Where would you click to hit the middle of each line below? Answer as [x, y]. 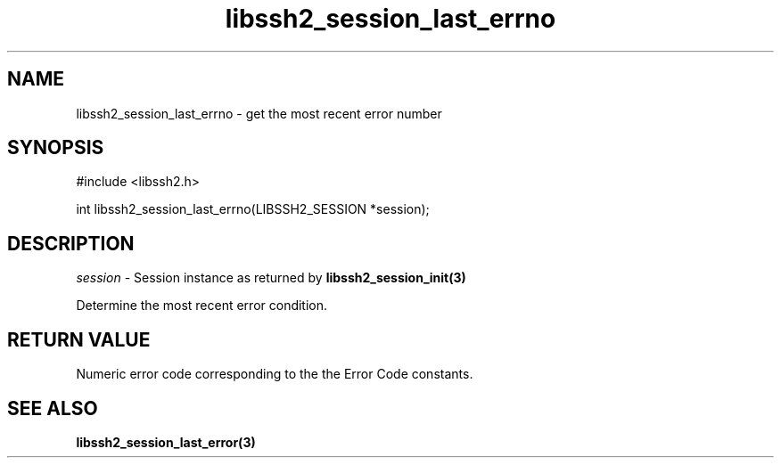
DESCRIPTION [71, 243]
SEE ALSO [53, 408]
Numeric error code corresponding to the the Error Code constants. [275, 374]
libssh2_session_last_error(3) [166, 442]
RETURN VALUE [79, 339]
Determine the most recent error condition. [202, 306]
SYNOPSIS [56, 148]
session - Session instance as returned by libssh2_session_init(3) [271, 278]
